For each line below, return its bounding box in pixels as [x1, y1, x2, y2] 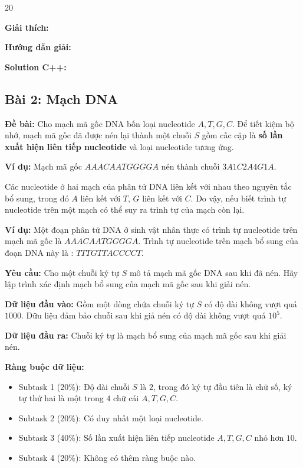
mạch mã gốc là [5, 235, 62, 247]
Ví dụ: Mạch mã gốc [5, 160, 83, 173]
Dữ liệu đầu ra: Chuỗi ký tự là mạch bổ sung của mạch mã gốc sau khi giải [5, 329, 286, 341]
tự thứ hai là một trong [18, 392, 104, 404]
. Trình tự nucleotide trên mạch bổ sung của [138, 235, 298, 247]
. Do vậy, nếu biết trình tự [190, 191, 286, 204]
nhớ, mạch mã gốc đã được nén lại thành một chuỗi [5, 129, 192, 141]
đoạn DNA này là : [5, 246, 74, 258]
